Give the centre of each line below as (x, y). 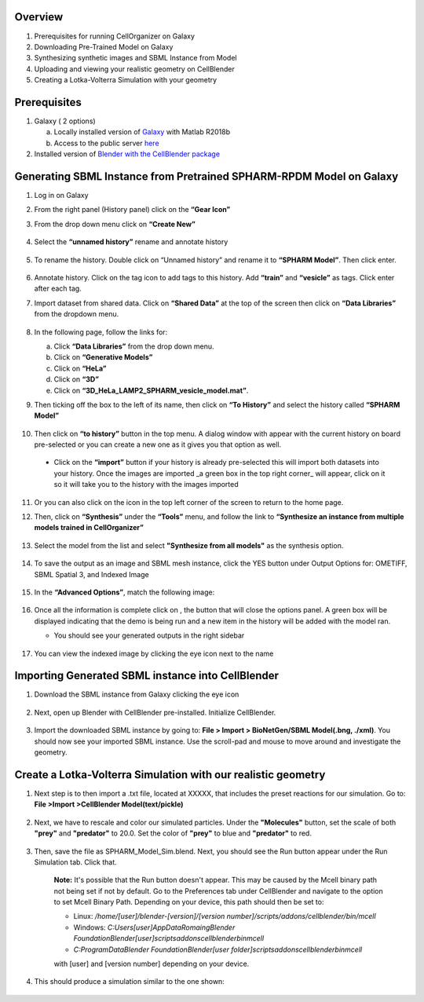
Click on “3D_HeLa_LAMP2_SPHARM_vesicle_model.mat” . (151, 390)
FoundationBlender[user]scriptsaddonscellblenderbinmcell (169, 938)
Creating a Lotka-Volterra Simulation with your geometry (126, 80)
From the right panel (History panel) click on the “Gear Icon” (132, 210)
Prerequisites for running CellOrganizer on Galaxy (115, 36)
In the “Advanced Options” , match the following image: (124, 592)
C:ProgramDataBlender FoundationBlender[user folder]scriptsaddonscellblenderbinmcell (218, 949)
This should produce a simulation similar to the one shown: (130, 982)
